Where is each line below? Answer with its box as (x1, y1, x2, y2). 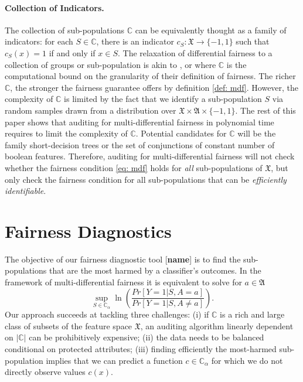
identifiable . (5, 185, 46, 197)
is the (226, 58, 247, 70)
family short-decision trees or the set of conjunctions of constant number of (5, 138, 275, 151)
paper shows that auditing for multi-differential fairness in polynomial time (5, 115, 274, 128)
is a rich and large (220, 308, 285, 320)
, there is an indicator (96, 35, 174, 47)
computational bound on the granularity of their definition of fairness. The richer (5, 70, 296, 82)
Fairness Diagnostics (5, 219, 172, 243)
